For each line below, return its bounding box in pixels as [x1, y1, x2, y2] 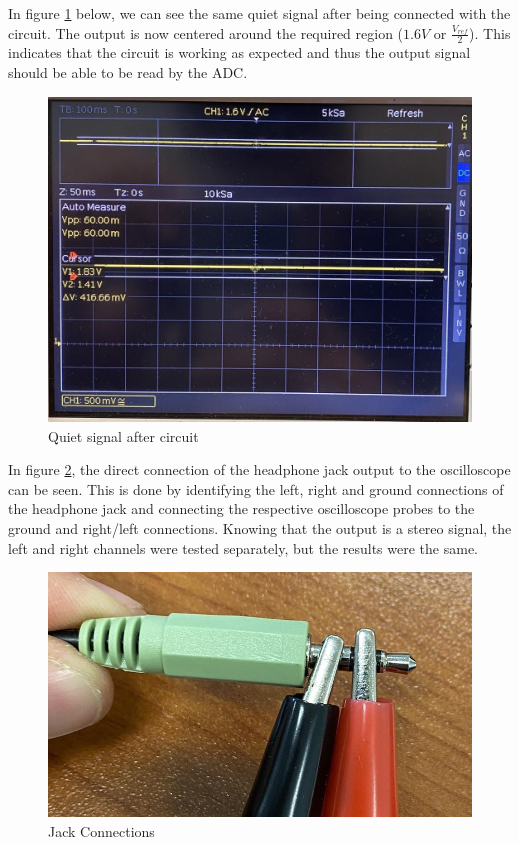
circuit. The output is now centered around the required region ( [8, 22, 404, 43]
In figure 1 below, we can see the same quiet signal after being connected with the [8, 3, 511, 23]
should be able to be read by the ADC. [8, 62, 248, 83]
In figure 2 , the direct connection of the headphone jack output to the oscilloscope [8, 459, 511, 480]
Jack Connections [48, 821, 155, 842]
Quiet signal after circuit [48, 425, 199, 446]
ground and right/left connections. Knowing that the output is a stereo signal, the [8, 518, 512, 539]
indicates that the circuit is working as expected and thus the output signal [8, 42, 471, 63]
